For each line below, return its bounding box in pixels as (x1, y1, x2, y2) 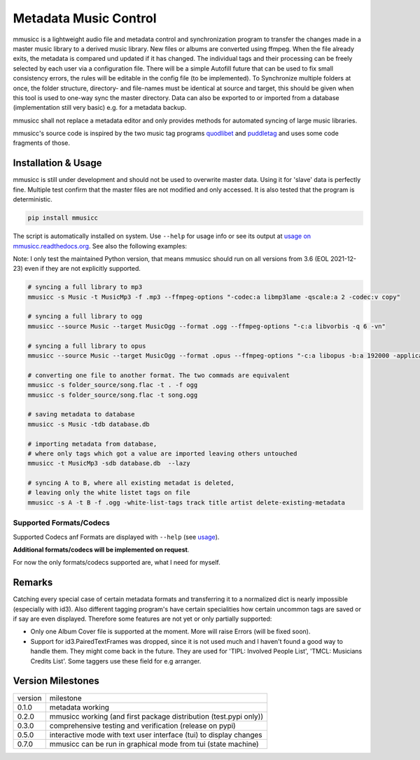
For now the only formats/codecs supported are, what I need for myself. (13, 558, 220, 567)
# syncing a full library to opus (27, 342, 146, 350)
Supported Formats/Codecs (13, 518, 111, 528)
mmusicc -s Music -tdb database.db (27, 420, 150, 428)
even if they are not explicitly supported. (24, 265, 141, 273)
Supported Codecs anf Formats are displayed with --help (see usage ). (13, 533, 220, 541)
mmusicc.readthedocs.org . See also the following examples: (13, 241, 188, 250)
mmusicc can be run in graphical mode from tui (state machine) (49, 739, 259, 749)
